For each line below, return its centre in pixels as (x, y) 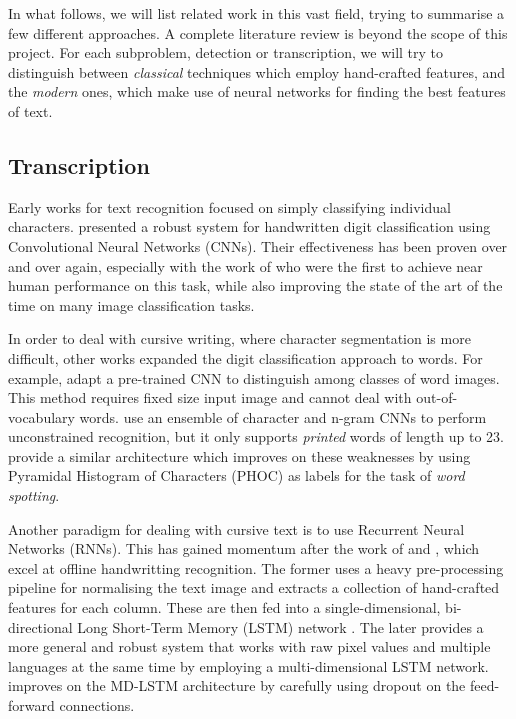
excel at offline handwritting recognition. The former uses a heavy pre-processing (256, 567)
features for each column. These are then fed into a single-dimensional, (224, 607)
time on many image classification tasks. (131, 304)
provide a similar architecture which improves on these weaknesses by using (239, 455)
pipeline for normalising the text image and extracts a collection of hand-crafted (254, 587)
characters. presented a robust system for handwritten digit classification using (249, 226)
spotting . (34, 495)
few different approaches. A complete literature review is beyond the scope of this (258, 32)
